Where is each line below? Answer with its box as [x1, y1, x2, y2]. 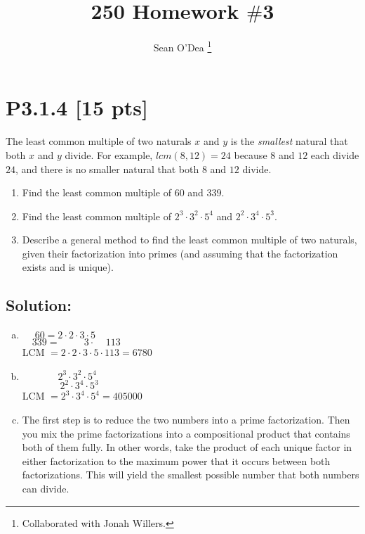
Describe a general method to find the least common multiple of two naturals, [22, 232, 357, 247]
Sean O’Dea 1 [153, 38, 212, 54]
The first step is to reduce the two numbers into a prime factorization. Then [22, 412, 350, 426]
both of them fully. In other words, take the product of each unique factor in [22, 440, 352, 454]
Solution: [6, 294, 72, 316]
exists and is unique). [22, 260, 114, 274]
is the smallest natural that [230, 134, 348, 148]
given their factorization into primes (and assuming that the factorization [22, 246, 338, 260]
